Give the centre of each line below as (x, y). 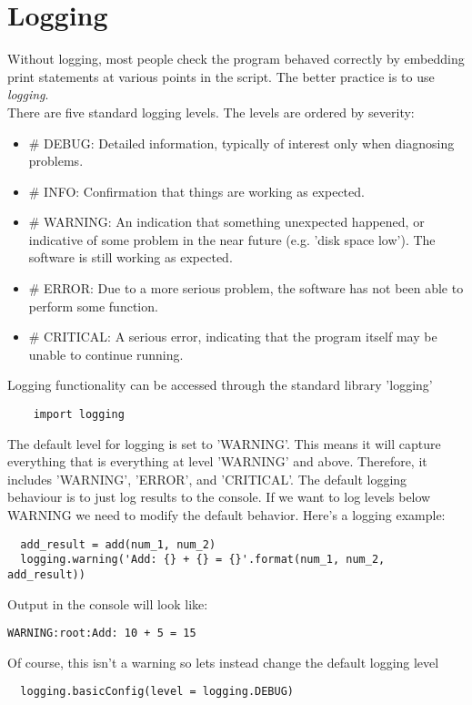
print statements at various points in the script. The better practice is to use (221, 76)
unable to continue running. (106, 354)
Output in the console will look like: (108, 603)
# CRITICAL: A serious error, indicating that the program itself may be (233, 337)
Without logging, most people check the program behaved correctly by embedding (236, 59)
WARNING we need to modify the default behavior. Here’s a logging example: (226, 515)
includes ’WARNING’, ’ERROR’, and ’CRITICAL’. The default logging (207, 479)
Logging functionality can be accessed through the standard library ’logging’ (220, 385)
